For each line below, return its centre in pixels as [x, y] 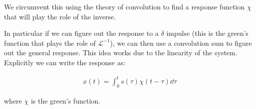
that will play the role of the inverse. [60, 16]
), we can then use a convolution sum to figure [181, 43]
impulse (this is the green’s [207, 33]
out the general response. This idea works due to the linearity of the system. [121, 53]
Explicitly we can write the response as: [65, 62]
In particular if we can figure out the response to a [81, 33]
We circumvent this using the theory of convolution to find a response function [125, 6]
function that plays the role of [50, 43]
